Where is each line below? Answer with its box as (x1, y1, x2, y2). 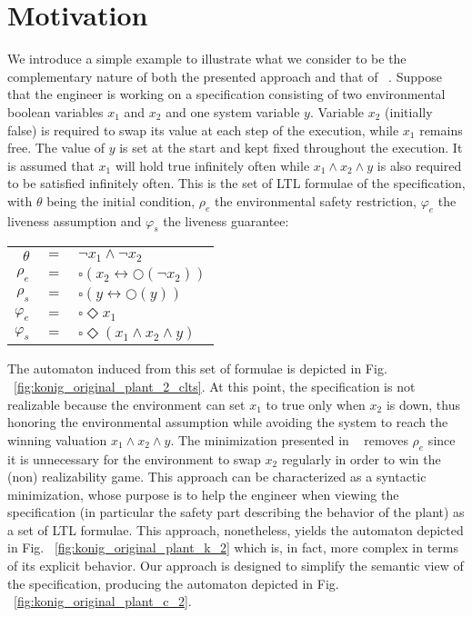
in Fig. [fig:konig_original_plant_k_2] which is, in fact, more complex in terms (7, 538, 458, 557)
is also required (377, 155, 462, 174)
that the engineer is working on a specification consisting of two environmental (7, 85, 446, 104)
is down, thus (386, 394, 460, 413)
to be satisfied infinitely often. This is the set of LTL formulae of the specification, (7, 174, 466, 193)
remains (419, 120, 463, 139)
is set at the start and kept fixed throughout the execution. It (119, 138, 463, 157)
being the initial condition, (46, 191, 196, 210)
